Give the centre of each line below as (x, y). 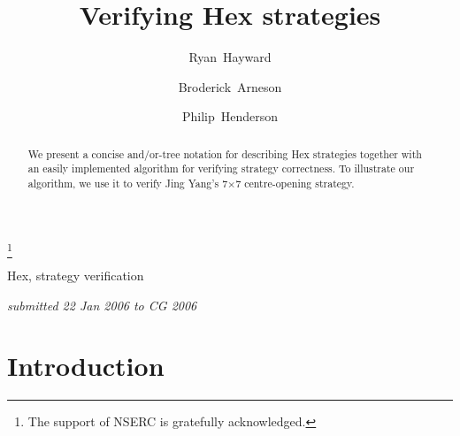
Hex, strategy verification (76, 275)
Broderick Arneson (230, 86)
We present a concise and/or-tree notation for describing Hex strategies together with (225, 153)
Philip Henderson (230, 116)
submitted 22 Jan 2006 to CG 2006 (102, 305)
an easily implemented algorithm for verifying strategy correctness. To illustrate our (221, 168)
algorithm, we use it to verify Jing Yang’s (123, 184)
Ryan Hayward (230, 57)
